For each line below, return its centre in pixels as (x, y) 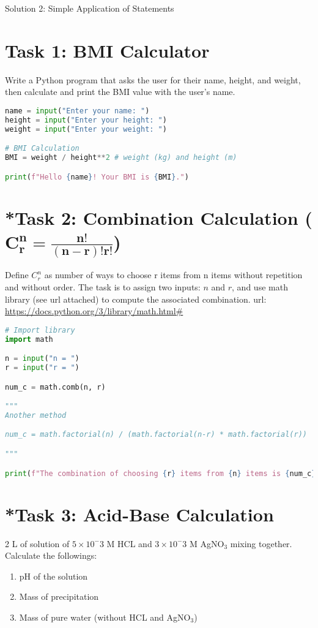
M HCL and (129, 543)
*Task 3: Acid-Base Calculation (139, 514)
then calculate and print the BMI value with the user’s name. (120, 92)
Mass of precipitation (59, 596)
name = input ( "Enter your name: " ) (77, 111)
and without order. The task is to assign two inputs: (103, 286)
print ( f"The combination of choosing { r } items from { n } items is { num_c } (161, 473)
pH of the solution (54, 576)
